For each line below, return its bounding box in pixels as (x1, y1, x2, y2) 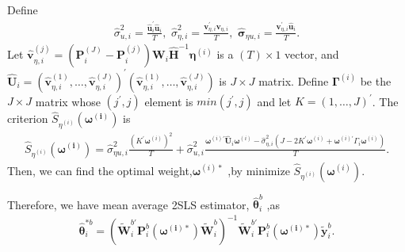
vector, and (285, 46, 339, 63)
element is (144, 93, 193, 109)
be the (360, 72, 392, 89)
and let (257, 93, 292, 109)
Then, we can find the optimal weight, (7, 162, 193, 178)
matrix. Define (258, 72, 329, 89)
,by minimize (227, 162, 290, 178)
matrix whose (35, 93, 101, 109)
